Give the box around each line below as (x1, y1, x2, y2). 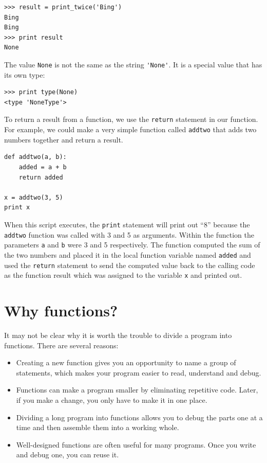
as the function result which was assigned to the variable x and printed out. (4, 270, 242, 280)
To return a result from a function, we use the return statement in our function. (4, 114, 258, 124)
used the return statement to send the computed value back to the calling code (4, 259, 255, 270)
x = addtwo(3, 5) (4, 193, 63, 201)
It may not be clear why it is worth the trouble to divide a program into (4, 329, 232, 340)
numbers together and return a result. (4, 134, 123, 145)
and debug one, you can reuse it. (16, 449, 119, 460)
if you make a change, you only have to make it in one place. (16, 394, 207, 405)
